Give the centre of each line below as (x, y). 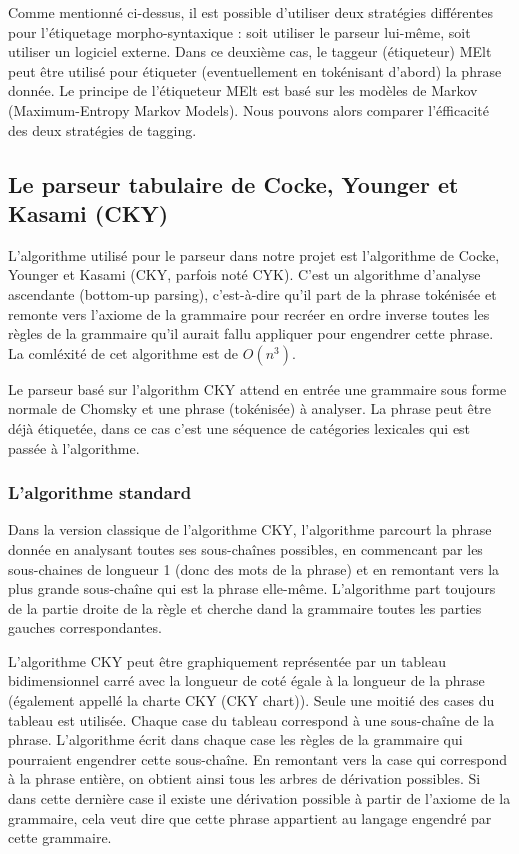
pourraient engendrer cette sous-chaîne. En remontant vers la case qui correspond (258, 758)
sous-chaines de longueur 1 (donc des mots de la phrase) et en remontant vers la (254, 568)
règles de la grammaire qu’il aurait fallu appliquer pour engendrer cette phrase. (251, 333)
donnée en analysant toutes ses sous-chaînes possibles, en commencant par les (245, 548)
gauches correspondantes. (85, 627)
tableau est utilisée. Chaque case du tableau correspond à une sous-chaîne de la (251, 719)
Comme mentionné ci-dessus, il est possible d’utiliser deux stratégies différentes (250, 12)
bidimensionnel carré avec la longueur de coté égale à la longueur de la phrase (246, 680)
